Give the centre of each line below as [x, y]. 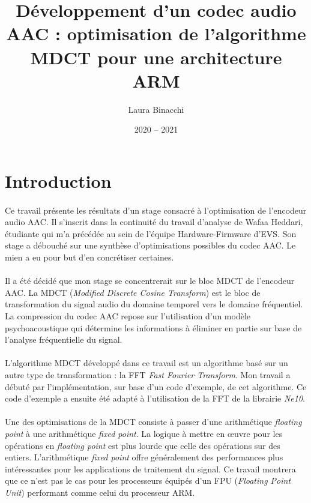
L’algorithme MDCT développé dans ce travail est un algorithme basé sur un [146, 363]
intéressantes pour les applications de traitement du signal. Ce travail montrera [150, 468]
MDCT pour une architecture [156, 57]
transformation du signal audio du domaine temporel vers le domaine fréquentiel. [154, 304]
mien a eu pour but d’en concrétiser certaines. [89, 257]
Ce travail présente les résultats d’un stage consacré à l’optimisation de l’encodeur [156, 210]
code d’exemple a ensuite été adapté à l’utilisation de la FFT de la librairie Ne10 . [155, 398]
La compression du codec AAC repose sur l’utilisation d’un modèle [128, 316]
